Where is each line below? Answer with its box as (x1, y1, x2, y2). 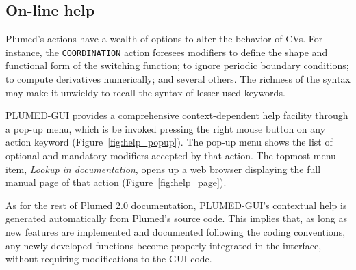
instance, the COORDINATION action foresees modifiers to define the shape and (5, 44, 328, 59)
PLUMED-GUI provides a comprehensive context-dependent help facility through (5, 108, 348, 122)
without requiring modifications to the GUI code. (5, 252, 212, 266)
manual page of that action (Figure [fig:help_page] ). (5, 175, 227, 189)
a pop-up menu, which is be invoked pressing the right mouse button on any (5, 121, 326, 135)
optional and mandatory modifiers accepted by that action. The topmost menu (5, 148, 336, 163)
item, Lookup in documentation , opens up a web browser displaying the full (5, 161, 321, 176)
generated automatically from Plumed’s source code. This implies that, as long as (5, 211, 347, 226)
